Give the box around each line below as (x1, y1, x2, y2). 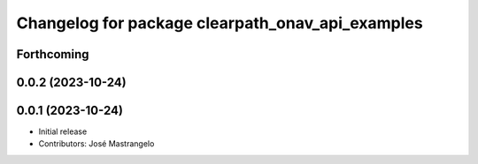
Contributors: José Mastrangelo (38, 138, 155, 149)
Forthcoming (16, 47, 89, 62)
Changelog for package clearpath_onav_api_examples (16, 13, 424, 33)
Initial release (38, 126, 88, 137)
